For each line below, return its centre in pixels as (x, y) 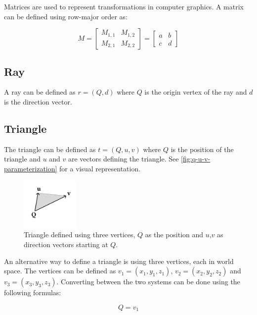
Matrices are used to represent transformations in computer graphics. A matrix (124, 6)
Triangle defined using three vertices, (80, 235)
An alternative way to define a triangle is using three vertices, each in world (119, 261)
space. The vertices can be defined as (60, 271)
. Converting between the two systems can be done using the (148, 282)
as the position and (174, 235)
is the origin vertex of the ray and (196, 92)
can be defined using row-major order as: (66, 16)
